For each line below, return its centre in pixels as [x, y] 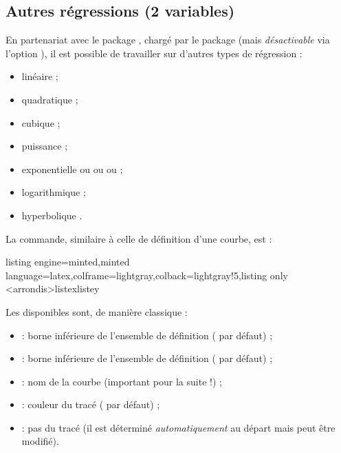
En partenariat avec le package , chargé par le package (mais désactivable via [168, 40]
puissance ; [45, 146]
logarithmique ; [54, 192]
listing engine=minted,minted [68, 262]
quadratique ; [50, 99]
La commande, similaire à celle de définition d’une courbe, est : [139, 238]
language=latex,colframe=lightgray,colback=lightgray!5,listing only [147, 275]
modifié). [40, 441]
